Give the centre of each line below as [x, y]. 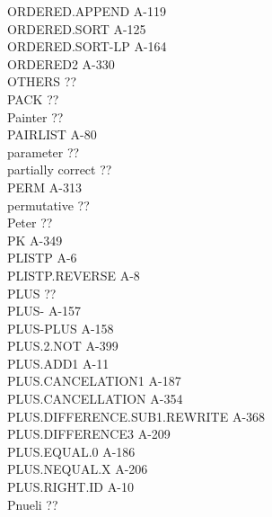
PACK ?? [33, 98]
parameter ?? [44, 152]
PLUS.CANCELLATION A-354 [95, 399]
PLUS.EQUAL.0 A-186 [71, 451]
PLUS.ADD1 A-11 [58, 363]
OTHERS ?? [42, 81]
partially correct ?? [60, 169]
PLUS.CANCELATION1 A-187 [94, 381]
